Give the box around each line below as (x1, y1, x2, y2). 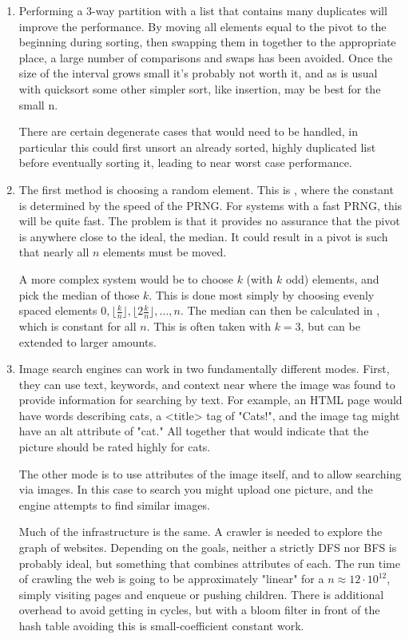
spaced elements (18, 302, 97, 319)
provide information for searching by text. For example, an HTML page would (18, 391, 403, 408)
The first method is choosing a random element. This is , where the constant (18, 181, 394, 197)
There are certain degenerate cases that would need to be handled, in (18, 123, 358, 140)
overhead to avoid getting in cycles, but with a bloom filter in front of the (18, 601, 380, 618)
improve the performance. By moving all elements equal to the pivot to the (18, 18, 387, 34)
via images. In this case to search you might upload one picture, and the (18, 481, 373, 498)
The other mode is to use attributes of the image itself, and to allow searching (18, 465, 402, 482)
